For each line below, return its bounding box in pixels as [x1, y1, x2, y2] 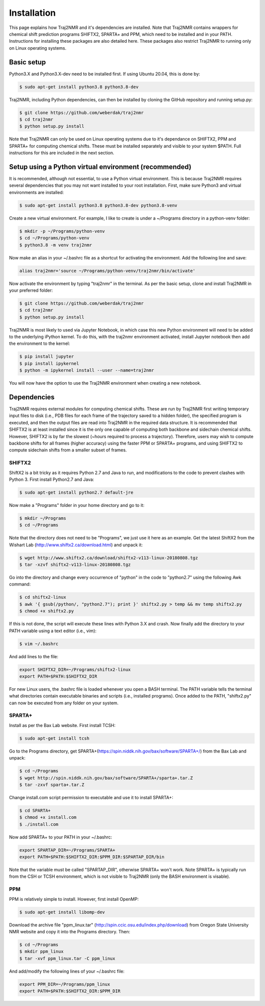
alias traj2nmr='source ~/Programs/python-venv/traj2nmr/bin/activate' [19, 268, 196, 274]
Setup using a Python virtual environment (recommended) [9, 163, 191, 171]
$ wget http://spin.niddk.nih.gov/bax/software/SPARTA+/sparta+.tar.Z [19, 775, 193, 781]
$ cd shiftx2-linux [19, 594, 66, 600]
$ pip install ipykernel [19, 361, 79, 366]
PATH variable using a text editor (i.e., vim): [9, 628, 97, 634]
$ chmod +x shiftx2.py [19, 608, 74, 614]
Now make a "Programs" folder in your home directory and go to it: [9, 502, 145, 508]
